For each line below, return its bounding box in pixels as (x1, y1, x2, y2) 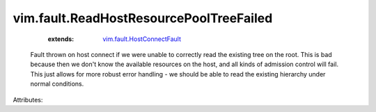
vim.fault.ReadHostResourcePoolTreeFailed (13, 10, 273, 26)
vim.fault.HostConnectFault (102, 35, 181, 43)
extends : (47, 35, 75, 43)
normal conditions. (30, 80, 84, 88)
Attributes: (13, 95, 43, 104)
